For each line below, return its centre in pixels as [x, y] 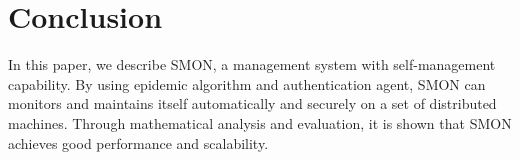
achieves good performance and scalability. [138, 142]
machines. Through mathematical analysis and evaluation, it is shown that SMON [260, 122]
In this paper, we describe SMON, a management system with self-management [252, 64]
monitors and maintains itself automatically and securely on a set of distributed [252, 103]
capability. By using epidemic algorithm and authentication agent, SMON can [247, 83]
